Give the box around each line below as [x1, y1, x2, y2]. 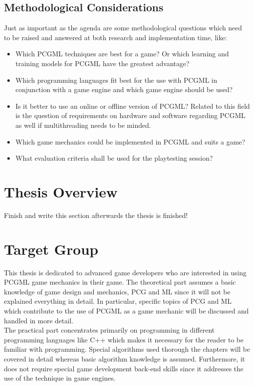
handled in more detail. [4, 315, 74, 325]
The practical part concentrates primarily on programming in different [4, 325, 215, 335]
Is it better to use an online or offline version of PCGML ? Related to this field [15, 100, 250, 111]
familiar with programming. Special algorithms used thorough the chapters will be [4, 344, 250, 354]
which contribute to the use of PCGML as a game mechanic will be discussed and [4, 305, 249, 315]
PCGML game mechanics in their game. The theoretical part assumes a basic [4, 277, 236, 287]
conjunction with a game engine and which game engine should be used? [15, 84, 233, 95]
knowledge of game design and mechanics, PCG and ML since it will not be [4, 286, 231, 296]
